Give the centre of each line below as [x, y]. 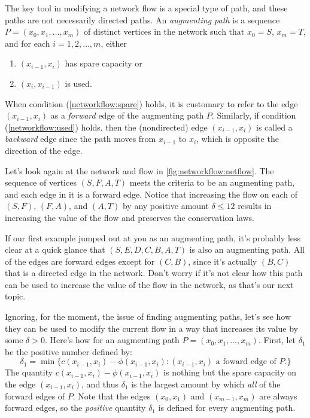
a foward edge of [246, 362]
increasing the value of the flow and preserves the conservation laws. [130, 217]
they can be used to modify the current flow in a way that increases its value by [151, 328]
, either [114, 43]
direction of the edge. [44, 150]
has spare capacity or [104, 63]
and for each [28, 43]
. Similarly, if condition [254, 115]
